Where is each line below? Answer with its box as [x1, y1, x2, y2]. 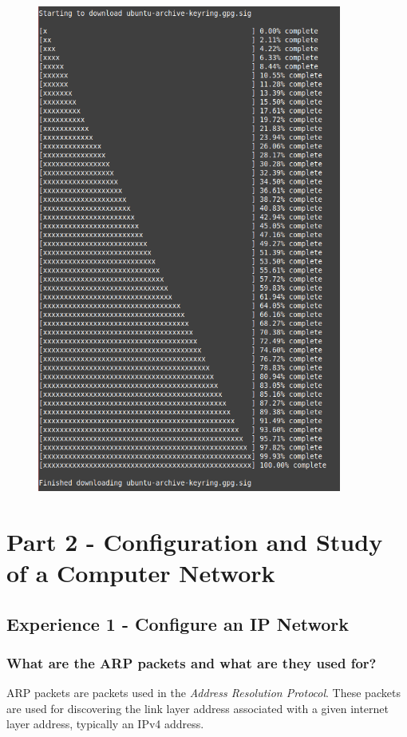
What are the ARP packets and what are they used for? [6, 652, 377, 672]
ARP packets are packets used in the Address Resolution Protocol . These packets [6, 684, 401, 701]
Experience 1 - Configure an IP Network [6, 611, 350, 636]
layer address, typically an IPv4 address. [6, 715, 204, 732]
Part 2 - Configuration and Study [6, 525, 383, 557]
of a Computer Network [6, 557, 275, 589]
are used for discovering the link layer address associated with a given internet [6, 699, 389, 716]
